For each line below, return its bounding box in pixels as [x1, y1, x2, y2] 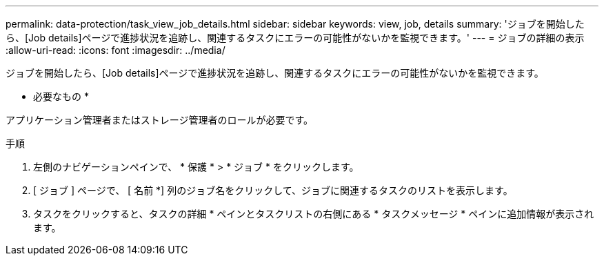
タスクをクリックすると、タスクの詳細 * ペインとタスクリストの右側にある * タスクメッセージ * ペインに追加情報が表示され [33, 208, 594, 220]
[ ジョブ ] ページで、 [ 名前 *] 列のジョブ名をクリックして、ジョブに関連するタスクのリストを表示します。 [33, 184, 513, 196]
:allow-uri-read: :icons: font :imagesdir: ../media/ [6, 44, 225, 56]
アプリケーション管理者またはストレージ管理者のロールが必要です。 [6, 114, 314, 126]
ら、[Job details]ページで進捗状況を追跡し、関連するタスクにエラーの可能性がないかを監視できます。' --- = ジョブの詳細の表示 [6, 32, 585, 43]
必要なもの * [33, 90, 89, 102]
